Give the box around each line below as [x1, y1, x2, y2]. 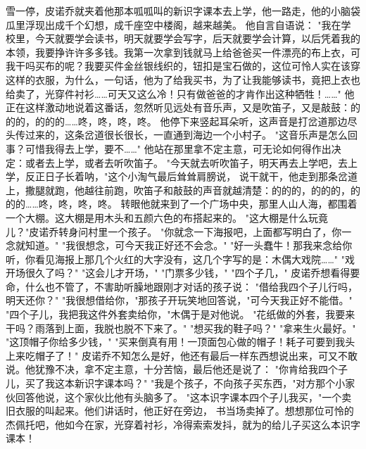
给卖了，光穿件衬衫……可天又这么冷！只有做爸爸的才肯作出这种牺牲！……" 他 [6, 86, 355, 101]
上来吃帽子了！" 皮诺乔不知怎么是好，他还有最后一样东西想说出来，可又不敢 [6, 348, 358, 362]
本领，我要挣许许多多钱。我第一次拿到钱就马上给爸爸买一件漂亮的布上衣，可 [6, 44, 360, 59]
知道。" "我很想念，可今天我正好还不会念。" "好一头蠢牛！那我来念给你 [25, 238, 353, 253]
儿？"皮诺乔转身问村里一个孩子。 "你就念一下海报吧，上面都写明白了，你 [6, 224, 342, 239]
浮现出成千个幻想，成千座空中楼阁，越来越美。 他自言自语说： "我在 [25, 17, 341, 32]
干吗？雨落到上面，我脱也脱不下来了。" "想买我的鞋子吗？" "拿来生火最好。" [6, 320, 356, 335]
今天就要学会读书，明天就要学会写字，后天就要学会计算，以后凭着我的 [34, 31, 360, 46]
